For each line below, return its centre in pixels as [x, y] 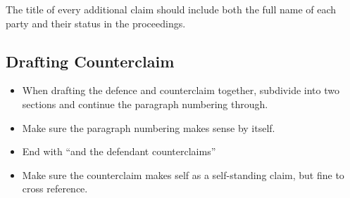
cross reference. [55, 189]
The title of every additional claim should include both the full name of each [171, 9]
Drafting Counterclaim [90, 61]
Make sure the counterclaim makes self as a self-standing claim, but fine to [183, 174]
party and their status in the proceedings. [96, 23]
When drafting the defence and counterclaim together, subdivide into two [181, 90]
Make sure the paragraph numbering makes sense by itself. [149, 127]
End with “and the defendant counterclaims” [119, 151]
